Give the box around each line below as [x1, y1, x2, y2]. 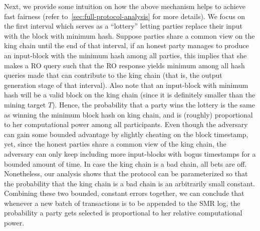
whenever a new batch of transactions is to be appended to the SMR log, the [4, 197, 240, 208]
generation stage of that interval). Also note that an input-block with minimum [4, 79, 248, 90]
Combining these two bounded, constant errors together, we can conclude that [4, 188, 244, 198]
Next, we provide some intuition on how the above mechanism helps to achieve [4, 1, 246, 11]
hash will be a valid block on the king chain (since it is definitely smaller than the [4, 89, 255, 100]
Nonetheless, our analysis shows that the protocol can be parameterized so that [4, 168, 248, 179]
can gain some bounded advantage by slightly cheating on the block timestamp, [4, 129, 248, 139]
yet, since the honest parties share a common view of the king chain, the [4, 139, 226, 149]
